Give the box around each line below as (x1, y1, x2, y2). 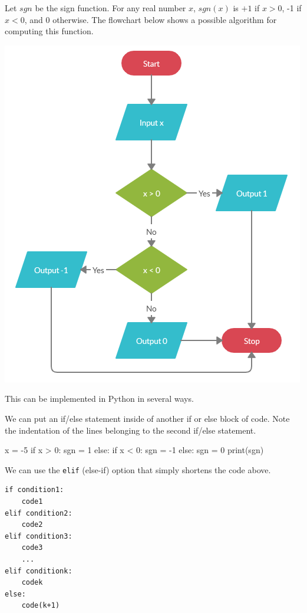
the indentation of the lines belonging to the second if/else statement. (5, 424, 256, 436)
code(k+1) (21, 601, 60, 610)
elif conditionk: (5, 566, 72, 575)
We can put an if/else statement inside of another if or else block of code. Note (5, 412, 290, 424)
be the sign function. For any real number (35, 2, 186, 14)
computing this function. (5, 25, 94, 37)
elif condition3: (5, 532, 72, 540)
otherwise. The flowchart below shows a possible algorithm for (52, 13, 277, 25)
